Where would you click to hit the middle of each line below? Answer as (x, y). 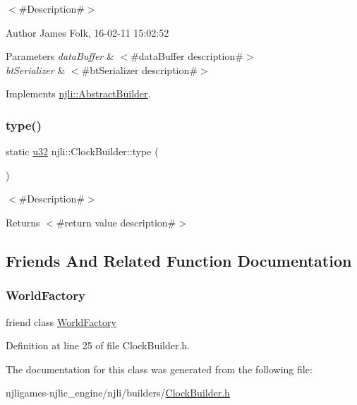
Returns (23, 222)
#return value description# (116, 222)
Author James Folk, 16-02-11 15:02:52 (87, 32)
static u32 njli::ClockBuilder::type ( (82, 151)
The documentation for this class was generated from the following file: (159, 369)
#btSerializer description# (139, 69)
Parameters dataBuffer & (60, 56)
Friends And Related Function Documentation (179, 260)
